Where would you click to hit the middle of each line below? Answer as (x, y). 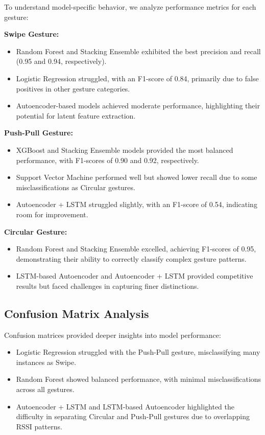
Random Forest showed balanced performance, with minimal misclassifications (139, 379)
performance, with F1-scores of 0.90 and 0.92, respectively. (107, 160)
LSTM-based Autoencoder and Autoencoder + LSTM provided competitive (135, 276)
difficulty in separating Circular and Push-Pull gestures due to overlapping (133, 416)
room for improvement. (52, 214)
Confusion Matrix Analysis (77, 313)
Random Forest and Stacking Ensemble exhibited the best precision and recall (138, 51)
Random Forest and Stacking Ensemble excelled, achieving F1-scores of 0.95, (136, 249)
